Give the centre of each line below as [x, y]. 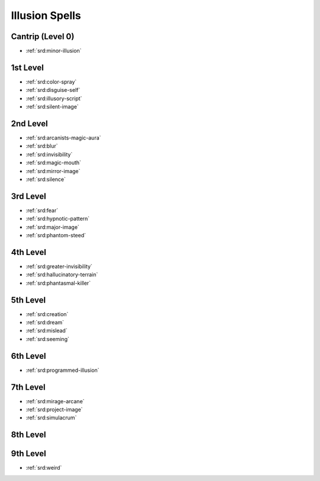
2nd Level [29, 124]
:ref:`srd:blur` [42, 146]
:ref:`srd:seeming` [47, 339]
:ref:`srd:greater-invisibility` [59, 266]
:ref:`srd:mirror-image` [53, 171]
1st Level [27, 67]
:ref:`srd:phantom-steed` [56, 235]
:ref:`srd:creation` [47, 314]
